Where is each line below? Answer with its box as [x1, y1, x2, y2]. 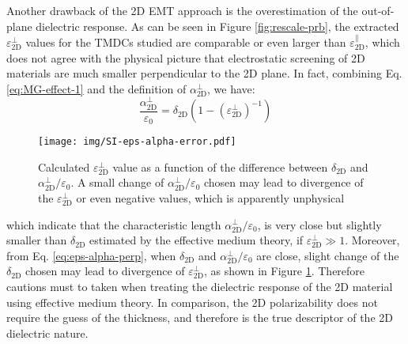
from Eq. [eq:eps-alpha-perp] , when [6, 247, 176, 263]
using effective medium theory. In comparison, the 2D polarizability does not [6, 293, 378, 310]
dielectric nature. [6, 324, 89, 341]
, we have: [207, 80, 255, 96]
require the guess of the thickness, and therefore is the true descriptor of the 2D [6, 309, 393, 326]
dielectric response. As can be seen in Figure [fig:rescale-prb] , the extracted [36, 17, 399, 34]
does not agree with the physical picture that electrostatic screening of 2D [6, 49, 365, 66]
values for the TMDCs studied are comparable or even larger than [25, 34, 346, 50]
